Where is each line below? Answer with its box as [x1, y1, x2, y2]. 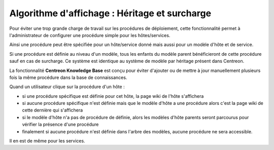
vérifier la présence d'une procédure [22, 122, 99, 128]
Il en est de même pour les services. [9, 138, 86, 144]
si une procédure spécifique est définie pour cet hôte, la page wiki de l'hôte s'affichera [22, 93, 204, 99]
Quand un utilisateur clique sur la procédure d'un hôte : [9, 84, 125, 90]
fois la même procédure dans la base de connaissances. [9, 74, 127, 81]
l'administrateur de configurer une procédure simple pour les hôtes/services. [9, 32, 170, 38]
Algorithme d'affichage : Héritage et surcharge [9, 8, 212, 19]
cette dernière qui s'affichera [22, 107, 83, 114]
